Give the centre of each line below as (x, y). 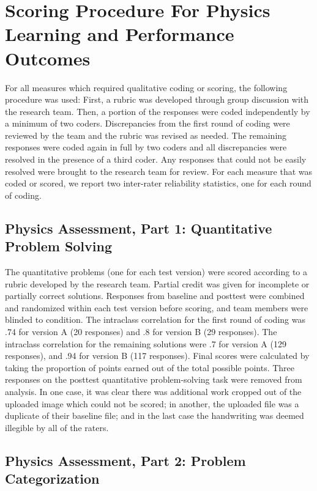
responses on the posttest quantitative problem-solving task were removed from (154, 379)
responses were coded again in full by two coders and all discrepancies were (146, 147)
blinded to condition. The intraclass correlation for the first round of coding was (155, 319)
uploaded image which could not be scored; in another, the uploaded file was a (152, 403)
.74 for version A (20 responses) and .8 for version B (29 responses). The (141, 331)
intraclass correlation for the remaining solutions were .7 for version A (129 (146, 343)
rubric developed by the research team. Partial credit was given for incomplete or (157, 283)
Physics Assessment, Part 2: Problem (125, 460)
